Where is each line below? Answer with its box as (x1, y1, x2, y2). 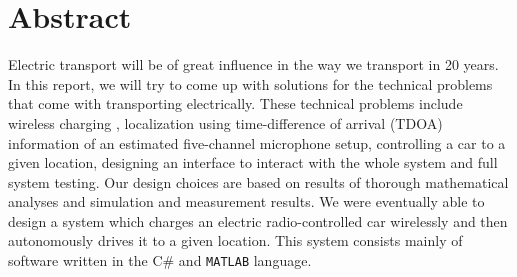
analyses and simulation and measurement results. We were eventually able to (8, 191, 485, 212)
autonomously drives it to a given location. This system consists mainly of (8, 230, 463, 251)
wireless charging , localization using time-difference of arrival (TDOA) (8, 112, 443, 133)
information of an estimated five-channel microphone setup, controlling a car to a (8, 132, 506, 153)
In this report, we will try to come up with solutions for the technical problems (8, 73, 493, 94)
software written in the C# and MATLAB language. (8, 250, 312, 271)
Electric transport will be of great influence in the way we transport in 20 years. (8, 54, 499, 75)
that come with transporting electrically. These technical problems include (8, 93, 463, 114)
